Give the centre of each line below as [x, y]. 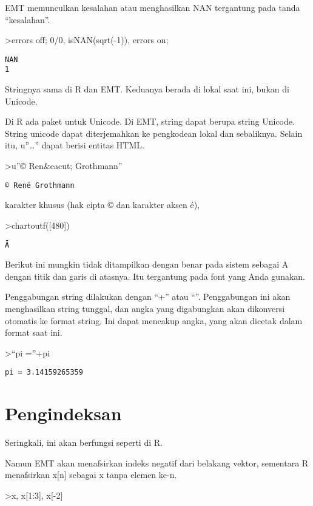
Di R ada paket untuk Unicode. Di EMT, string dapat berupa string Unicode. [150, 121]
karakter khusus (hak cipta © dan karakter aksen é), [103, 205]
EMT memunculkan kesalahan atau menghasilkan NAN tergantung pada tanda [153, 7]
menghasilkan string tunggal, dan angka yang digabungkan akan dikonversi [145, 308]
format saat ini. [34, 332]
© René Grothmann [40, 185]
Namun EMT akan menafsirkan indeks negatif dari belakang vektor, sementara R [157, 463]
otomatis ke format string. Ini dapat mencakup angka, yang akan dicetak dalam [154, 320]
